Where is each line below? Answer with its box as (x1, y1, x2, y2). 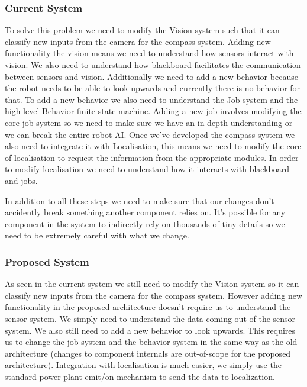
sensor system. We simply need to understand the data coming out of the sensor (5, 312, 296, 324)
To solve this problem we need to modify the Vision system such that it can (5, 24, 280, 36)
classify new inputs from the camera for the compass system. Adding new (5, 35, 271, 47)
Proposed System (5, 254, 89, 269)
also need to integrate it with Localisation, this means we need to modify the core (5, 140, 302, 152)
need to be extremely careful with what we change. (5, 229, 189, 241)
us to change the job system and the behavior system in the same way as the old (5, 336, 298, 348)
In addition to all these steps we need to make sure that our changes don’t (5, 194, 274, 207)
